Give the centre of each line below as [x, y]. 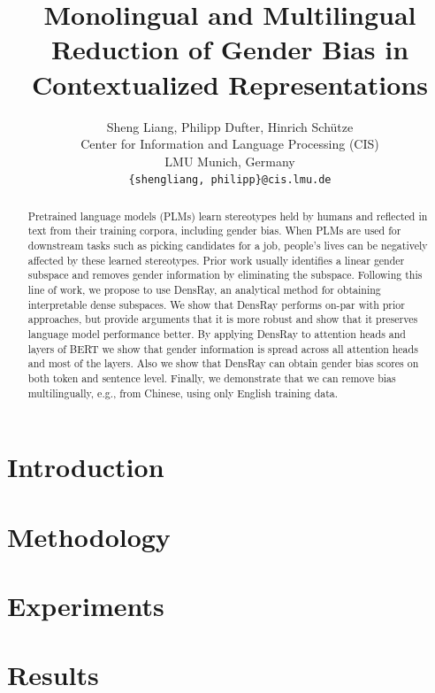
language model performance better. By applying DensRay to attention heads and [217, 333]
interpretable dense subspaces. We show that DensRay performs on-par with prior [216, 304]
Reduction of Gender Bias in [230, 49]
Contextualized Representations [230, 84]
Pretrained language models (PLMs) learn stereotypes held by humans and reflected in [228, 216]
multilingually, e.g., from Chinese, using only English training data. [183, 393]
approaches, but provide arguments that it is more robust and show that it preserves [223, 319]
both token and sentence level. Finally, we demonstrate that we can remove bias [212, 377]
